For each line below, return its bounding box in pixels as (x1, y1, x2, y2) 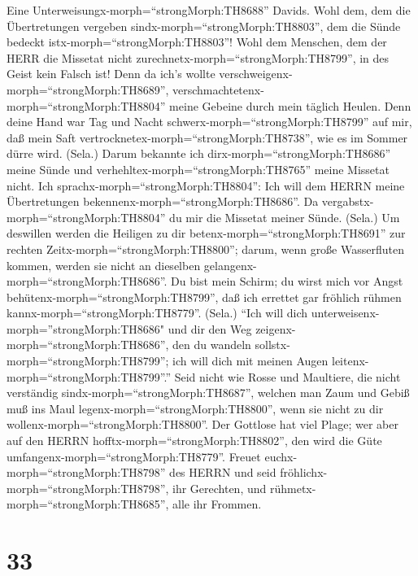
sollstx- (255, 336, 290, 353)
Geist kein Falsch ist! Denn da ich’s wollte (7, 65, 216, 82)
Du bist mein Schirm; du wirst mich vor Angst (171, 273, 403, 290)
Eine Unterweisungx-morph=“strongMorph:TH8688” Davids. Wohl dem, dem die (7, 2, 411, 18)
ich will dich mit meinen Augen (172, 352, 329, 369)
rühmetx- (269, 479, 316, 496)
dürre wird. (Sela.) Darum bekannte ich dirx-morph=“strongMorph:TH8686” (7, 145, 390, 162)
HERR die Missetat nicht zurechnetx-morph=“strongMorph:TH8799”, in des (7, 49, 390, 66)
